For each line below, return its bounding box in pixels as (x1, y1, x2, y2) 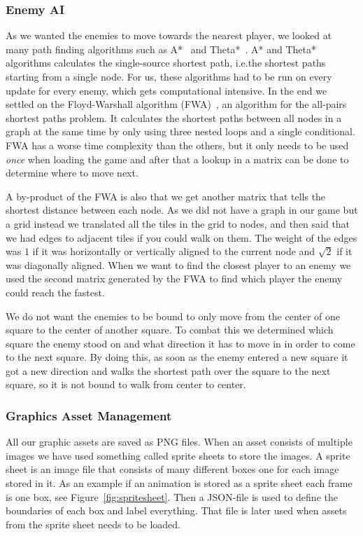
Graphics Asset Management (6, 406, 172, 424)
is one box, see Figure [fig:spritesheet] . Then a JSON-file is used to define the (6, 489, 338, 504)
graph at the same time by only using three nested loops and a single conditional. (6, 124, 355, 139)
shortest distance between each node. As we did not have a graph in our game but (6, 202, 358, 217)
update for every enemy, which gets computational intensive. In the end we (6, 83, 327, 97)
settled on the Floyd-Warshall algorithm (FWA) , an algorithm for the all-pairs (6, 97, 347, 111)
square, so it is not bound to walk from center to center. (6, 377, 246, 392)
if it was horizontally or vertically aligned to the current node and (32, 244, 315, 259)
